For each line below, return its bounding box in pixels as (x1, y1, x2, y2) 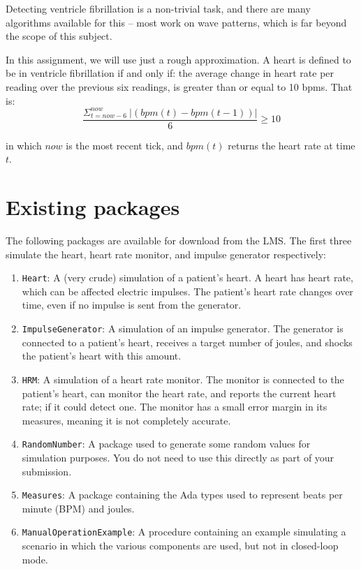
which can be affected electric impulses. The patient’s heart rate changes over (22, 283, 353, 298)
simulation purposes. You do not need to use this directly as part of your (22, 450, 334, 464)
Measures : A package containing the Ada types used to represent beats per (22, 487, 343, 502)
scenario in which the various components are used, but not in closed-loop (22, 538, 339, 553)
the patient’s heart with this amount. (22, 348, 182, 363)
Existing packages (6, 193, 180, 221)
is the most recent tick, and (66, 138, 184, 152)
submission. (22, 464, 72, 478)
